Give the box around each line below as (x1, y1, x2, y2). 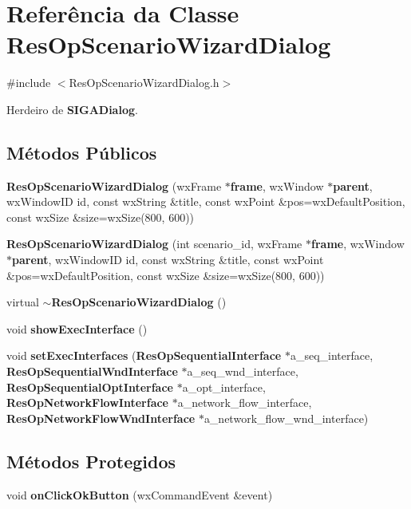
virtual (6, 294, 39, 310)
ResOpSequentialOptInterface (6, 378, 173, 395)
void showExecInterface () (6, 320, 148, 337)
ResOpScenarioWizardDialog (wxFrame (6, 177, 222, 194)
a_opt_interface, (182, 378, 266, 395)
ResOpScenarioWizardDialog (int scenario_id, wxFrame (6, 235, 302, 252)
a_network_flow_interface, (177, 394, 312, 411)
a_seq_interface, (290, 347, 373, 364)
